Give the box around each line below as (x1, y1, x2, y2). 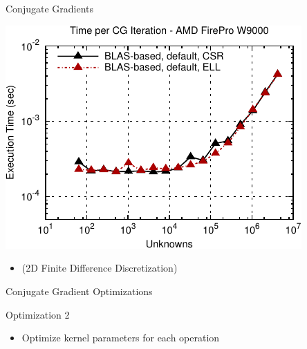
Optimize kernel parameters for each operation (21, 330, 220, 345)
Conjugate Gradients (6, 1, 94, 15)
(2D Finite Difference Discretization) (21, 261, 178, 275)
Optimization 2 (6, 307, 70, 321)
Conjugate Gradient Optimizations (6, 284, 153, 299)
